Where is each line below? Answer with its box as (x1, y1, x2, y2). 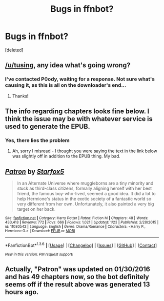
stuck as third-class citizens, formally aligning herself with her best (17, 185, 152, 191)
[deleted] (5, 47, 23, 53)
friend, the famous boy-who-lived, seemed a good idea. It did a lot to (17, 191, 156, 197)
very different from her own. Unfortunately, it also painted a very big (17, 201, 154, 207)
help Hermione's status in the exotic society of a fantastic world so (17, 196, 152, 202)
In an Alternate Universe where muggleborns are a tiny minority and (17, 181, 154, 186)
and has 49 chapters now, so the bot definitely (5, 273, 149, 281)
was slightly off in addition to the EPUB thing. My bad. (12, 153, 121, 159)
